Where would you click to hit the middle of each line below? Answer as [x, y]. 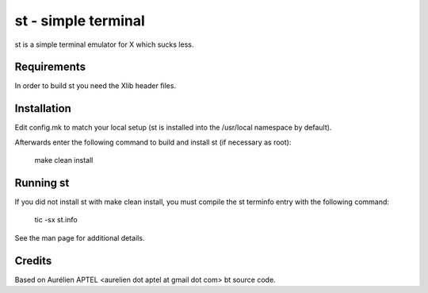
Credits [33, 261]
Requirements [50, 67]
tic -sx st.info [56, 220]
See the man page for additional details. [80, 237]
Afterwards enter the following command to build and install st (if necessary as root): [153, 142]
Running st [42, 183]
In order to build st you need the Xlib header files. [96, 86]
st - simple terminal [80, 21]
